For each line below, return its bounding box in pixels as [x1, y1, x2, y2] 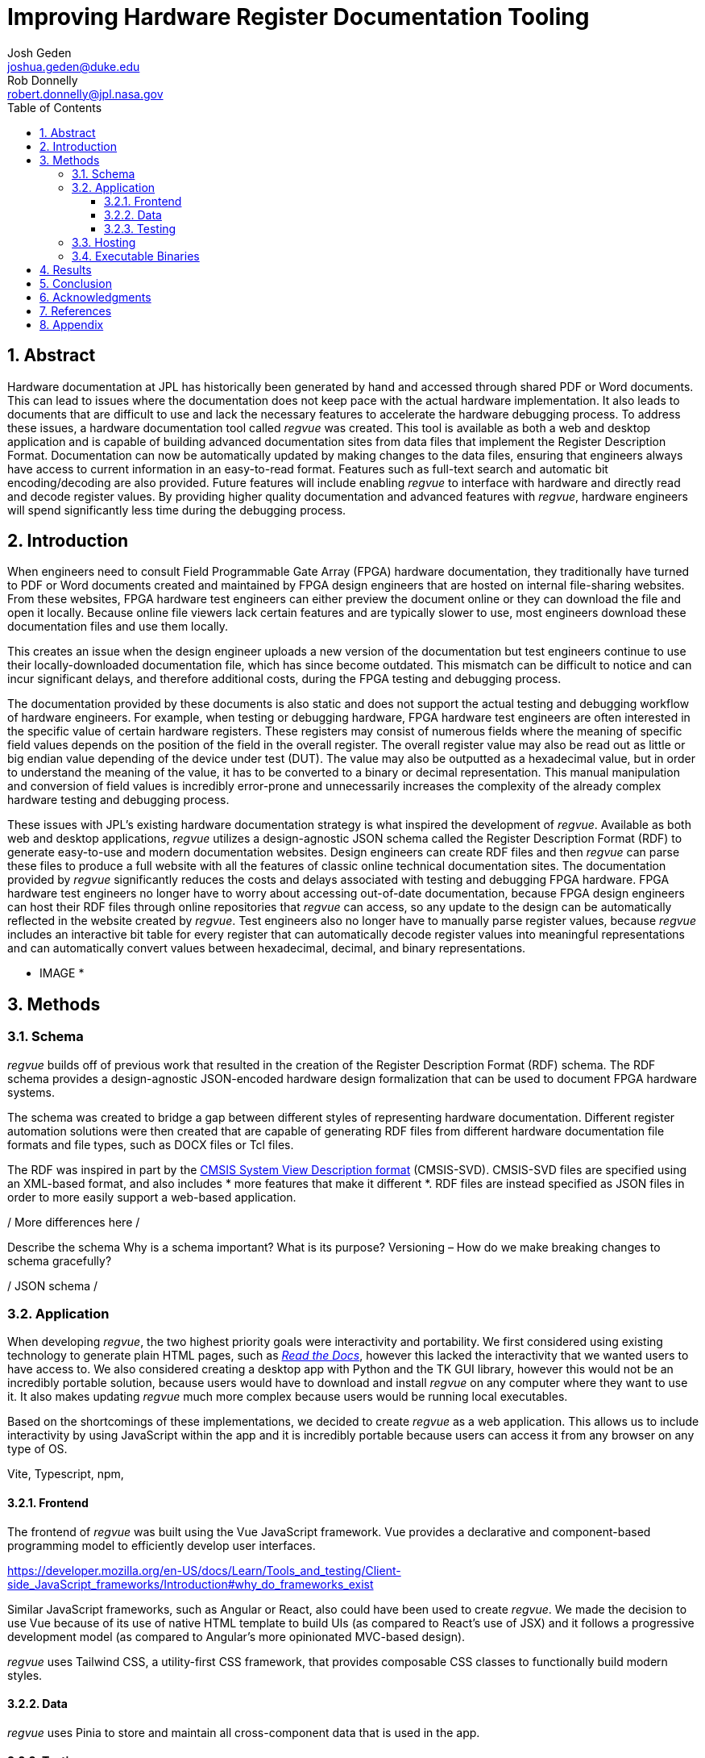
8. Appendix [39, 317, 104, 331]
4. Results [39, 262, 92, 277]
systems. [7, 1085, 55, 1099]
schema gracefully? [7, 1253, 112, 1268]
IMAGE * [39, 966, 85, 981]
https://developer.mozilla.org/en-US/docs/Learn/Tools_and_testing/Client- [7, 1563, 401, 1577]
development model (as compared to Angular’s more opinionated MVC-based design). [7, 1629, 466, 1643]
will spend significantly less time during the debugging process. [7, 502, 346, 517]
